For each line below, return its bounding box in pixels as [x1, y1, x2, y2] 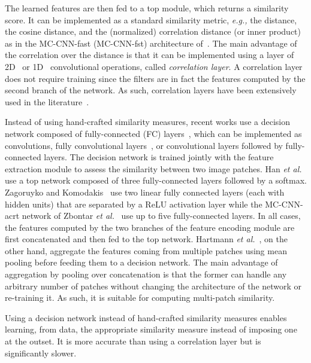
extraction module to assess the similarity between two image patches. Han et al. [5, 162, 302, 175]
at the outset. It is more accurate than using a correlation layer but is [5, 335, 261, 347]
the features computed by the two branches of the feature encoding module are [5, 221, 295, 233]
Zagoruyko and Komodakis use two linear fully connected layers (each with [5, 185, 285, 198]
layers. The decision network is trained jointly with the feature [44, 151, 274, 163]
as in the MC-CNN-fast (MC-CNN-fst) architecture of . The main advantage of [5, 36, 297, 49]
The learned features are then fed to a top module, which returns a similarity [5, 2, 289, 14]
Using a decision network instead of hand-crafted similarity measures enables [5, 311, 287, 324]
